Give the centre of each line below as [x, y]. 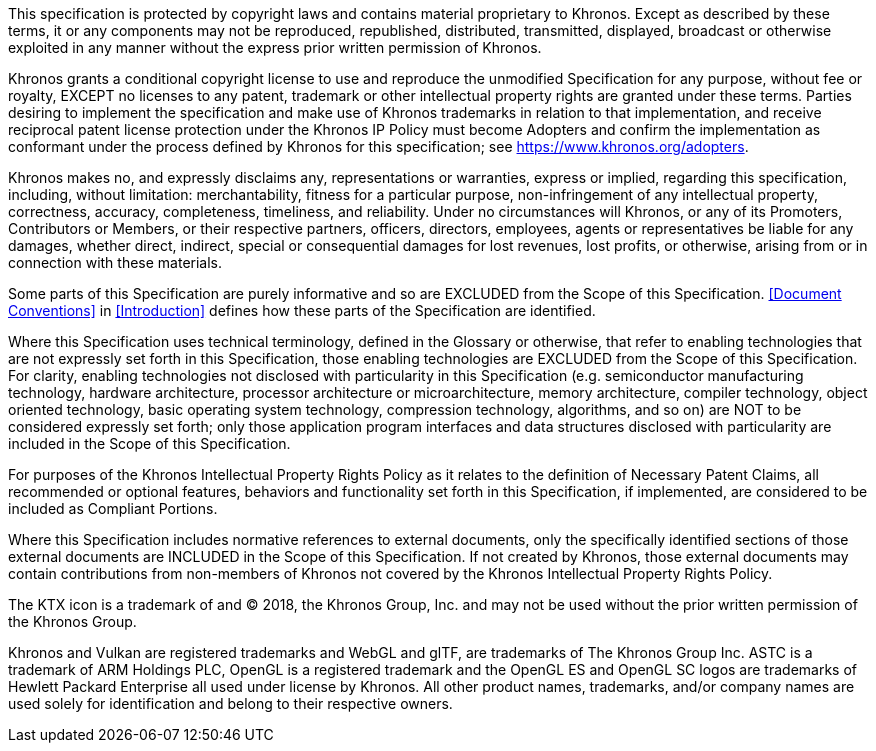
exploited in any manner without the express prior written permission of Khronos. [275, 47]
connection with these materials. [115, 262]
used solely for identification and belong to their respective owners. [230, 703]
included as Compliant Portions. [113, 508]
